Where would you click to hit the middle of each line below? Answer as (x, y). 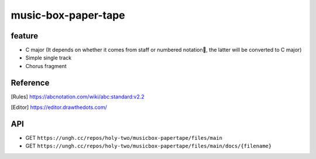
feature (25, 36)
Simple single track (49, 58)
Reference (30, 82)
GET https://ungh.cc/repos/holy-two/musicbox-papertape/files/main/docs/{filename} (149, 146)
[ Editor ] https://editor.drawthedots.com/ (59, 107)
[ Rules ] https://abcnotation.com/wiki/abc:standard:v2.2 (78, 97)
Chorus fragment (46, 66)
